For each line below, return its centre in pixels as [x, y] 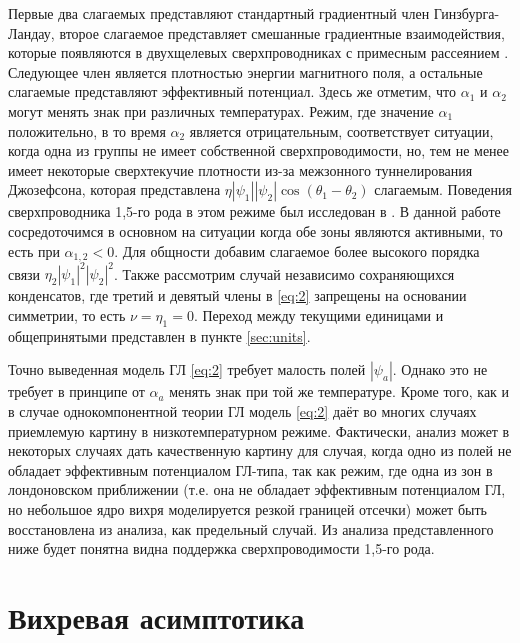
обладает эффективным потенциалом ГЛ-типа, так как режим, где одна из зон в [250, 469]
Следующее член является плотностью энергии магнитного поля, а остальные [245, 71]
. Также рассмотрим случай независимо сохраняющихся [284, 273]
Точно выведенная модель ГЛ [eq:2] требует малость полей [187, 369]
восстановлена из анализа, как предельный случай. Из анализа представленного [251, 528]
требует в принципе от [76, 391]
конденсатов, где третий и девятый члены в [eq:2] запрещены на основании [237, 295]
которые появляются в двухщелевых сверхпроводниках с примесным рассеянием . [258, 52]
